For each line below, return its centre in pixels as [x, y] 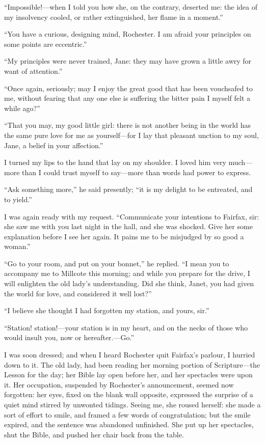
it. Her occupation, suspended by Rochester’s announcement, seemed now [119, 384]
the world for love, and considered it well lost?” [78, 293]
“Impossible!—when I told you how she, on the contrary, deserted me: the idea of [131, 7]
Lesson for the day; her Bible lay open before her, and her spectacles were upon [128, 375]
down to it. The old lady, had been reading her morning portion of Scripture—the [132, 364]
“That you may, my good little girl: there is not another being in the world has [128, 125]
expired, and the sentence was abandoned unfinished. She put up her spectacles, [129, 424]
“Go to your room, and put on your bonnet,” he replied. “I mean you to [117, 263]
